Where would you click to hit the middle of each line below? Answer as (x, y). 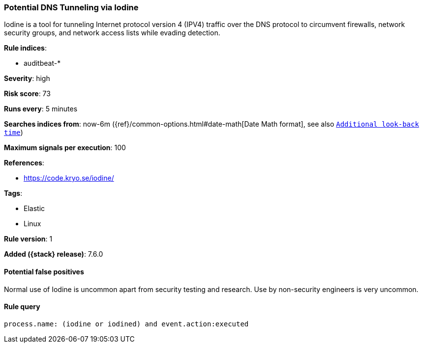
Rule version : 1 (28, 239)
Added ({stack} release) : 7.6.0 (54, 254)
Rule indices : (25, 48)
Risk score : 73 (27, 94)
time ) (14, 133)
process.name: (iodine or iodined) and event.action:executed (126, 324)
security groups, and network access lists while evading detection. (112, 33)
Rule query (22, 307)
